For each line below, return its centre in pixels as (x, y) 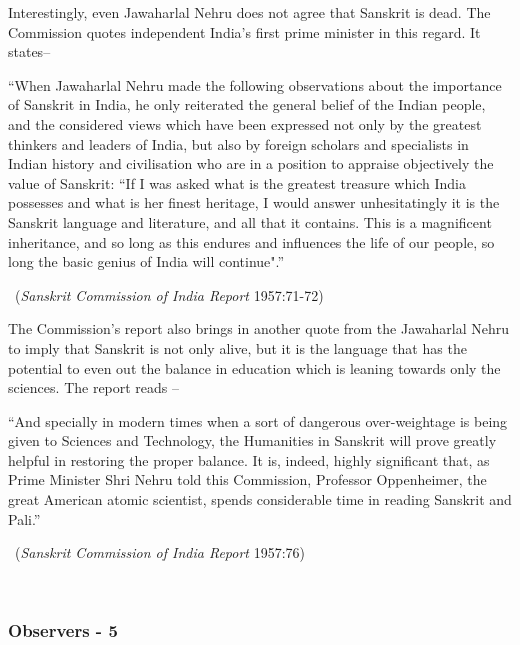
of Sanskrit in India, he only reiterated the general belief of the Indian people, (247, 104)
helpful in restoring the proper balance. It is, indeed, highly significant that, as (249, 459)
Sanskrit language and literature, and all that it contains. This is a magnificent (250, 221)
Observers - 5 (63, 630)
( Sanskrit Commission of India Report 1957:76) (159, 552)
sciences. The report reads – (94, 387)
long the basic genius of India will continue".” (146, 261)
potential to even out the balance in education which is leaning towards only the (254, 367)
